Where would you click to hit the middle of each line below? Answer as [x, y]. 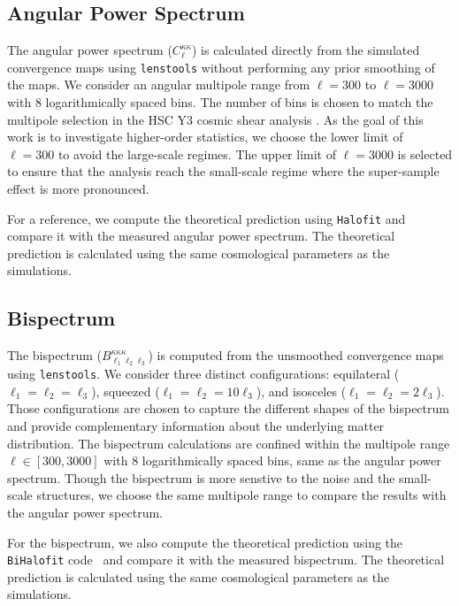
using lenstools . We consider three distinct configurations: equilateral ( [203, 374]
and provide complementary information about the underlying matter [196, 425]
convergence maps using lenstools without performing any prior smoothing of [221, 67]
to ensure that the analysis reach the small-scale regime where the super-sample [223, 171]
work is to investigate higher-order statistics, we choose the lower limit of [205, 137]
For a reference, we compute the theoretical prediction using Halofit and [207, 218]
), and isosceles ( [301, 391]
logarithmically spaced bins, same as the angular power [291, 460]
